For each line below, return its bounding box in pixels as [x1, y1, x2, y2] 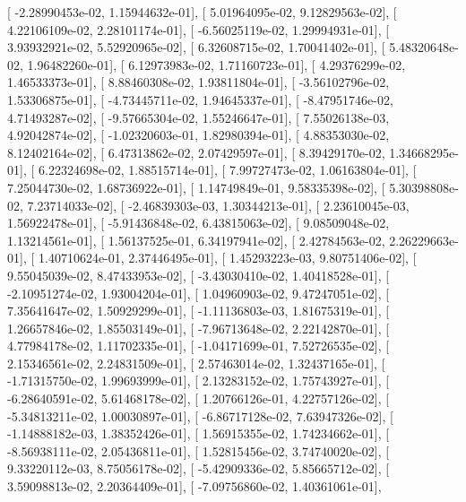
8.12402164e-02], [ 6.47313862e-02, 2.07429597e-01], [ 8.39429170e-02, [7, 143, 385, 161]
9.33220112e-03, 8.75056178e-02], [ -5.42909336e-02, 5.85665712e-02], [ [7, 459, 390, 478]
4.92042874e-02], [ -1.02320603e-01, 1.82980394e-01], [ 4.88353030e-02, [7, 125, 390, 144]
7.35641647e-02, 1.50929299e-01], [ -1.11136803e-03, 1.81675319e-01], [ [7, 301, 390, 320]
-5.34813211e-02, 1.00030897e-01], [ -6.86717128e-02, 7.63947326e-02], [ [7, 406, 393, 425]
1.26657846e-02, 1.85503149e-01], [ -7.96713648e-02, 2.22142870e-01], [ [7, 318, 390, 337]
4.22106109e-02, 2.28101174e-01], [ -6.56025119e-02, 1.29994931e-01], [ [7, 20, 390, 39]
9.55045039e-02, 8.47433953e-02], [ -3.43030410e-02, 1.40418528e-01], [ [7, 265, 390, 284]
